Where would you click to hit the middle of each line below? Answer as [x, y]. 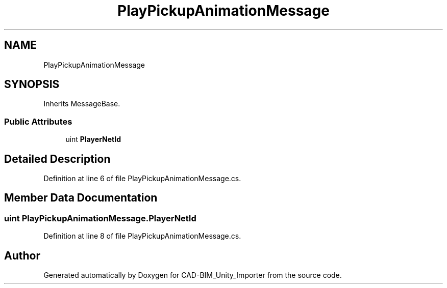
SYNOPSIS [32, 84]
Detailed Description [57, 159]
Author [22, 255]
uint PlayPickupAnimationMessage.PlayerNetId [100, 218]
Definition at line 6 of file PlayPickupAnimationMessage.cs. [142, 179]
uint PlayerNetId [93, 139]
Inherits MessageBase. [82, 104]
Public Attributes [38, 121]
